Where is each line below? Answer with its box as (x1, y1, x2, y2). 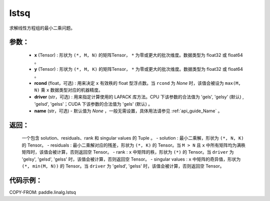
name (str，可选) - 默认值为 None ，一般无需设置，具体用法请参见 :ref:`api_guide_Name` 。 (34, 108, 222, 114)
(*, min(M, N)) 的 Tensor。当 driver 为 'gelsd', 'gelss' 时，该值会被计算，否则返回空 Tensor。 (21, 163, 224, 169)
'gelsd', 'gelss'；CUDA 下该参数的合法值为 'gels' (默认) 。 (34, 101, 153, 107)
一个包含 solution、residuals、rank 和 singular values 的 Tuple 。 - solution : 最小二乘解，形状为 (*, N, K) (21, 135, 244, 141)
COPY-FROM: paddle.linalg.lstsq (9, 189, 76, 195)
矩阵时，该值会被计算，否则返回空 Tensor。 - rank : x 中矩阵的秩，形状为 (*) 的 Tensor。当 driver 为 (21, 149, 234, 155)
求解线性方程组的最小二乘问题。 (9, 25, 75, 31)
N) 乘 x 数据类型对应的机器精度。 (34, 87, 103, 93)
